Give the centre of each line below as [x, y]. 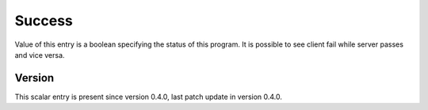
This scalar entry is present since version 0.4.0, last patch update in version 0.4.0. [149, 97]
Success [44, 21]
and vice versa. [40, 55]
